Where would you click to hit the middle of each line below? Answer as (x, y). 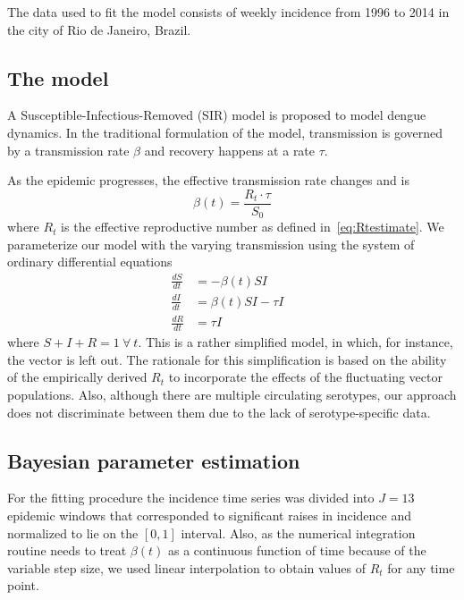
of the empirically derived (77, 377)
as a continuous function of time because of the (297, 550)
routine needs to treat (67, 550)
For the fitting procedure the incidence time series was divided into (191, 498)
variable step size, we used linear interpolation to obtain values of (186, 567)
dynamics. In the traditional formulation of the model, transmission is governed (225, 132)
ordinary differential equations (90, 262)
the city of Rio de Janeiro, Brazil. (99, 29)
